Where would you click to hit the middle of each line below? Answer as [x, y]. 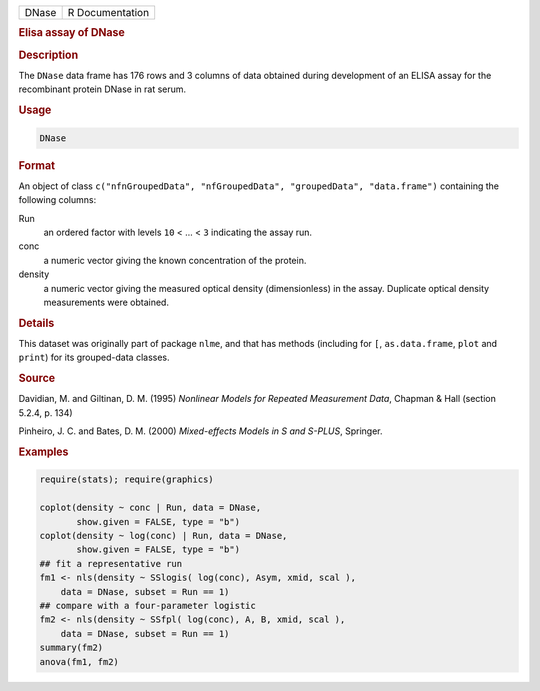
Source [37, 378]
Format [36, 165]
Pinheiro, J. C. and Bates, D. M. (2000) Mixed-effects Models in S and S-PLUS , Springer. [201, 431]
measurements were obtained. [106, 302]
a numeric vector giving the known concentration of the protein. [175, 260]
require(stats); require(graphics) [126, 479]
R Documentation [108, 12]
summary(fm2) [71, 648]
